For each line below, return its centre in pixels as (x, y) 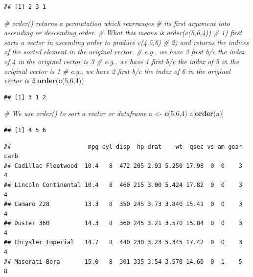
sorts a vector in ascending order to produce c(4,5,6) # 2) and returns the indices (126, 42)
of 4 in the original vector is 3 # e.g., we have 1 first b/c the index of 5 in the (122, 61)
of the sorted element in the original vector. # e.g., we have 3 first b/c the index (125, 52)
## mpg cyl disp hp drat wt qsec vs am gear (123, 147)
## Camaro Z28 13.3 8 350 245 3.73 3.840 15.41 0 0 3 (123, 204)
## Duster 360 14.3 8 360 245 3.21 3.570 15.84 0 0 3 (123, 223)
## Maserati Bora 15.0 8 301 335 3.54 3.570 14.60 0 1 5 (123, 262)
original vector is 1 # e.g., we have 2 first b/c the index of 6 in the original (117, 71)
